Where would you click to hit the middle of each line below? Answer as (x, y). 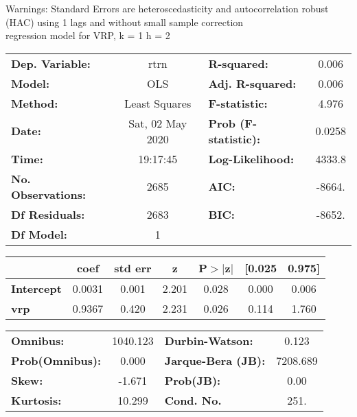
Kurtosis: (36, 400)
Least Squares (158, 103)
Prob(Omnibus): (56, 360)
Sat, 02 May (158, 123)
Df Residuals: (48, 214)
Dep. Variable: (51, 63)
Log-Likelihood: (251, 158)
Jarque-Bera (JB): (215, 360)
